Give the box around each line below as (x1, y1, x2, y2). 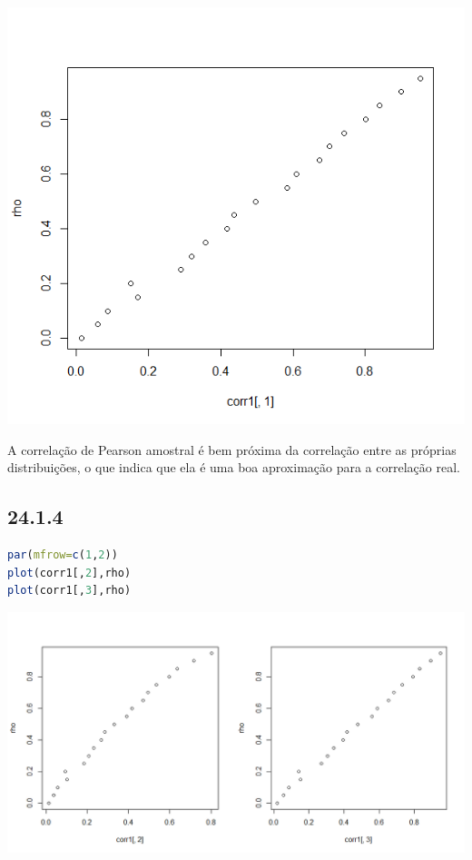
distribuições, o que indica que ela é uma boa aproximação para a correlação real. (7, 458, 460, 477)
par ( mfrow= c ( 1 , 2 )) (7, 549, 118, 561)
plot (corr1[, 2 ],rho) (7, 566, 132, 579)
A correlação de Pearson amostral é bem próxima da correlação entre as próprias (7, 440, 457, 459)
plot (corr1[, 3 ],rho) (7, 584, 132, 598)
